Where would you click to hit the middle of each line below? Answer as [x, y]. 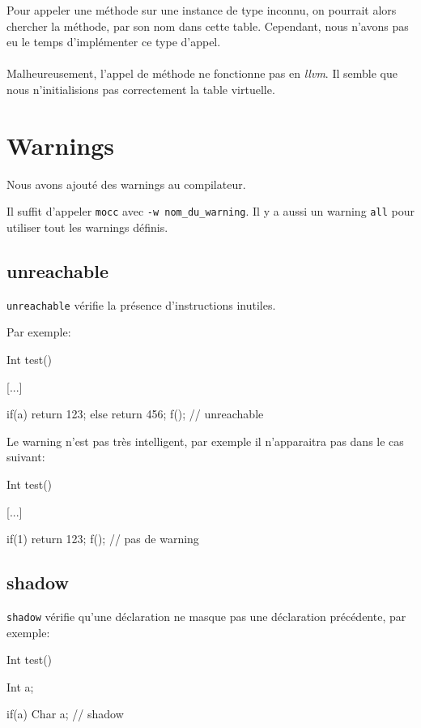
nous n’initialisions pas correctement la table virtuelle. [141, 89]
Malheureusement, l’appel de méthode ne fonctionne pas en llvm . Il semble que [202, 73]
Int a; [20, 686]
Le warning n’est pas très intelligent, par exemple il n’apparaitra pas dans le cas [205, 441]
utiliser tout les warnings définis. [87, 227]
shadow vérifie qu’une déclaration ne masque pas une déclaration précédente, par [206, 616]
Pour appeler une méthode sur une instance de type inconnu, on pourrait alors [202, 10]
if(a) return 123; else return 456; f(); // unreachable [135, 414]
